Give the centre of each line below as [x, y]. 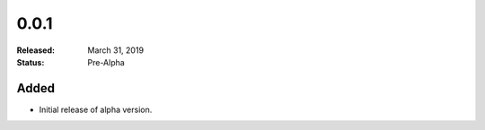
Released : [36, 50]
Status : [31, 62]
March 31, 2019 [115, 50]
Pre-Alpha [106, 62]
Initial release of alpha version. [96, 109]
